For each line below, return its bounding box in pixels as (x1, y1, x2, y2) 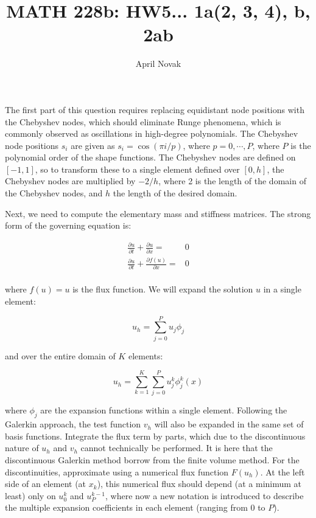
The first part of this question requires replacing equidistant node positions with (5, 103, 304, 116)
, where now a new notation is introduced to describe (105, 489, 304, 502)
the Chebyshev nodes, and (5, 187, 103, 199)
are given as (71, 139, 115, 151)
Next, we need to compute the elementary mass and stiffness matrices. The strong (5, 207, 311, 219)
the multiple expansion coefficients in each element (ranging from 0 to (5, 501, 265, 514)
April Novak (135, 57, 181, 70)
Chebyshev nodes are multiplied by (5, 174, 136, 187)
